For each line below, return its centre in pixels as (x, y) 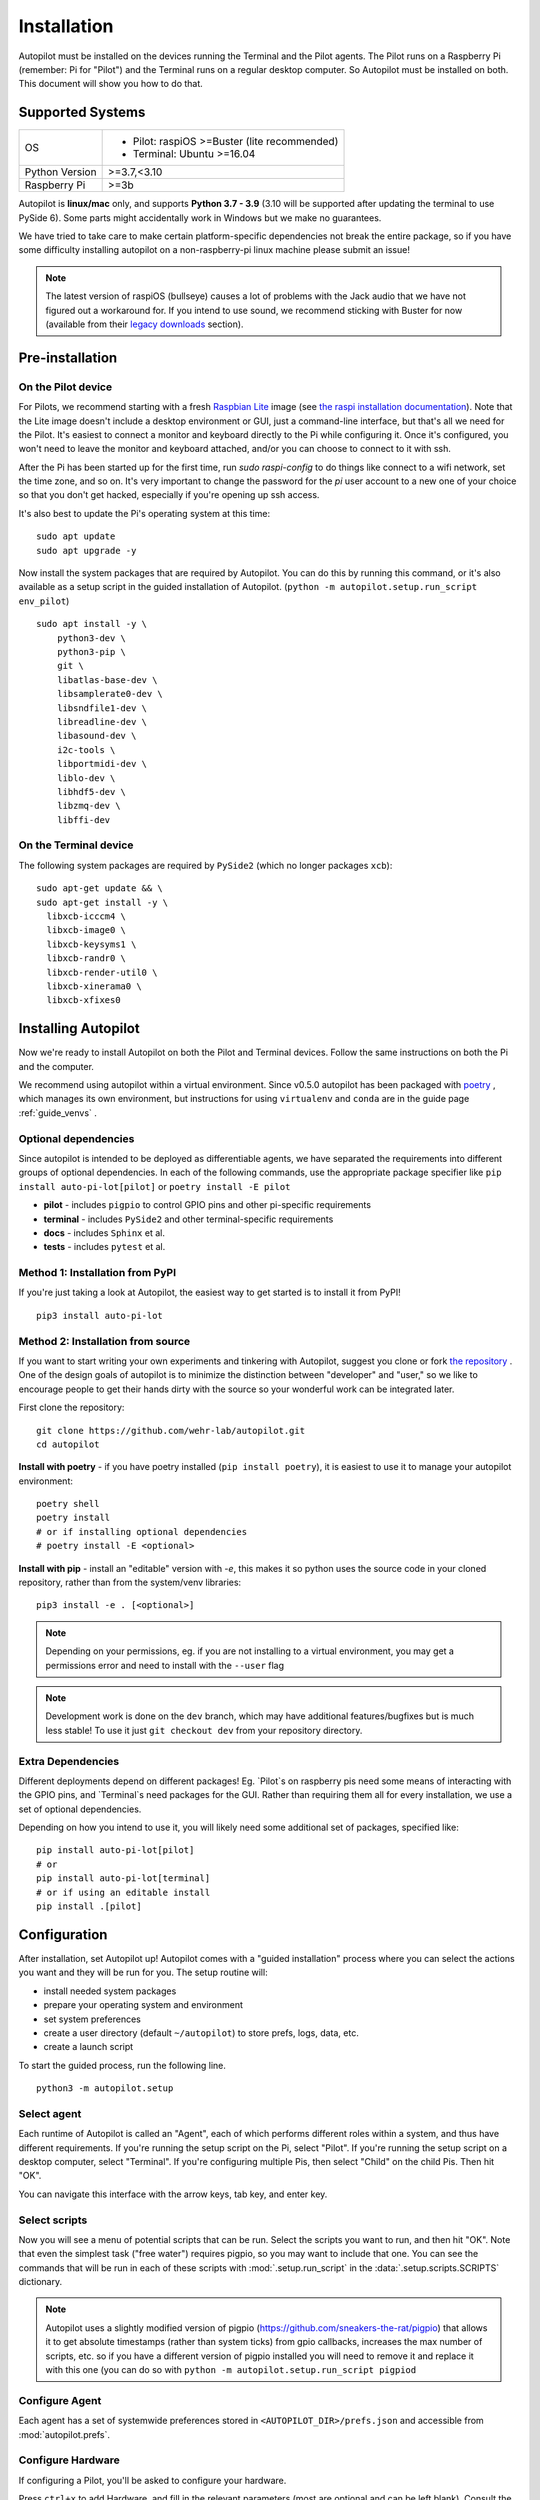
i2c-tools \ (86, 749)
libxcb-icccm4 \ (86, 916)
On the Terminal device (76, 845)
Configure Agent (60, 2400)
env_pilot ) (44, 601)
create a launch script (88, 2047)
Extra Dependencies (69, 1761)
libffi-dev (83, 819)
